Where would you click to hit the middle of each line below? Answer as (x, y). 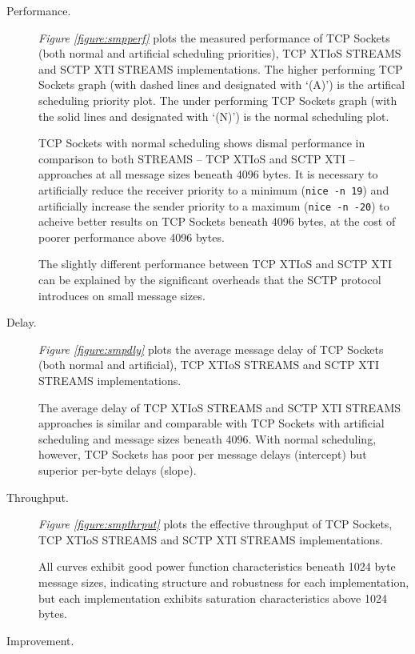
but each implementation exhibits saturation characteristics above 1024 (213, 598)
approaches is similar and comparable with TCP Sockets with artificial (211, 423)
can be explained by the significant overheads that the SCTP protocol (210, 280)
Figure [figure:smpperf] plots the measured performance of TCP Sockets (214, 37)
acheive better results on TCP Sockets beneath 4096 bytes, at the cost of (217, 221)
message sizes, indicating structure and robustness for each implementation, (224, 582)
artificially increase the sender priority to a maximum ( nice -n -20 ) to (214, 205)
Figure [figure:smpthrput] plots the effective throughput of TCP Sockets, (215, 524)
